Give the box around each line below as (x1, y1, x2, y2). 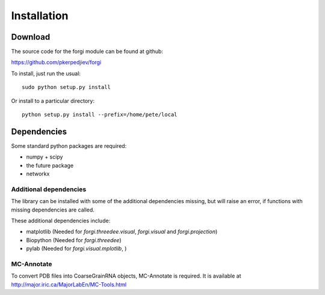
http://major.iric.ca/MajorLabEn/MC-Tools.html (11, 281, 126, 288)
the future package (26, 162, 74, 169)
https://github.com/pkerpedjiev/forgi (11, 59, 102, 66)
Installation (11, 9, 69, 22)
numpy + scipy (26, 153, 63, 160)
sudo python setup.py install (22, 84, 111, 91)
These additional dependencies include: (11, 217, 111, 225)
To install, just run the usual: (11, 70, 81, 77)
